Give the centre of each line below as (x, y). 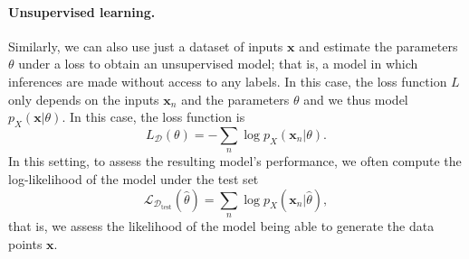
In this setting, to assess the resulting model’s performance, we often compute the (235, 161)
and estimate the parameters (378, 46)
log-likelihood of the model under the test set (134, 178)
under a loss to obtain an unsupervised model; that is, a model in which (218, 64)
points (25, 243)
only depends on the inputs (84, 99)
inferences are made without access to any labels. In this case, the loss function (228, 81)
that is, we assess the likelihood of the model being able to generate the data (221, 225)
